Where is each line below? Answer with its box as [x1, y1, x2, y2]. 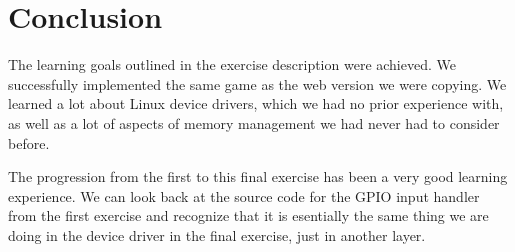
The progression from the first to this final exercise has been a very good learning [8, 166, 508, 187]
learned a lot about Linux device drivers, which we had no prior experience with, [8, 93, 504, 114]
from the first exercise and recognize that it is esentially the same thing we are [8, 205, 489, 226]
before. [8, 132, 50, 153]
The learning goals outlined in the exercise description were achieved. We [8, 54, 456, 75]
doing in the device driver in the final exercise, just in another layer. [8, 224, 426, 245]
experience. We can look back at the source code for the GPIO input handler [8, 185, 480, 206]
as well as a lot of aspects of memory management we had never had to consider [8, 112, 500, 133]
